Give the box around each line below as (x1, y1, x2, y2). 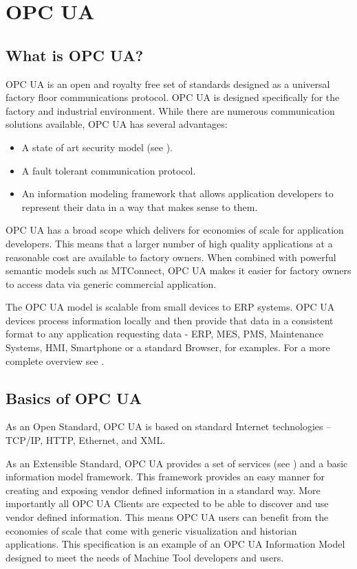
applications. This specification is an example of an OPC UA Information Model (6, 537, 345, 551)
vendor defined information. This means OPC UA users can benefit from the (6, 510, 329, 524)
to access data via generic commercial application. (6, 276, 217, 291)
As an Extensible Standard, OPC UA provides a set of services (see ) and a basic (6, 456, 348, 470)
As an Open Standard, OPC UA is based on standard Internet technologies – (6, 419, 332, 434)
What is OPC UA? (6, 44, 144, 65)
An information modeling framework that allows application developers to (21, 186, 334, 201)
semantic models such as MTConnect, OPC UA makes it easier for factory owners (6, 263, 351, 278)
